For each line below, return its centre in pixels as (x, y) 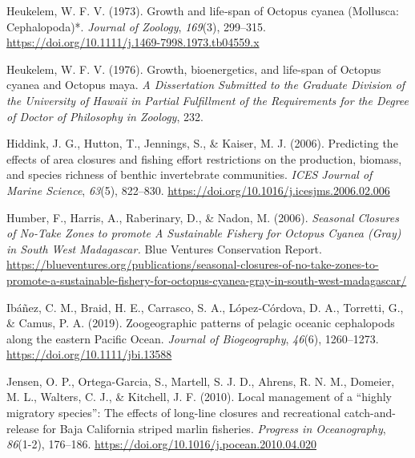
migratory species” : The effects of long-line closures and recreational (174, 413)
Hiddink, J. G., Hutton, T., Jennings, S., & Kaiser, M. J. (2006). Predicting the (202, 143)
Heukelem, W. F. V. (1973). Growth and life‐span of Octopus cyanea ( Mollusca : (203, 10)
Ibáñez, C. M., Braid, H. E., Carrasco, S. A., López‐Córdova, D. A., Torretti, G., (205, 307)
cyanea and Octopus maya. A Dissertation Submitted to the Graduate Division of (206, 85)
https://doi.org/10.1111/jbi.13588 (89, 354)
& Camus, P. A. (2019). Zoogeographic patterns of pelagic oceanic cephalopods (201, 323)
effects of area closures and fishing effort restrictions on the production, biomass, (204, 158)
